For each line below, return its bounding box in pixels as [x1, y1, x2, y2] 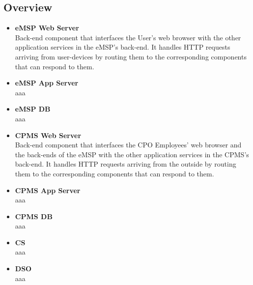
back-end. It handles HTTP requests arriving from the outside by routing [15, 159, 236, 169]
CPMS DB [15, 211, 53, 221]
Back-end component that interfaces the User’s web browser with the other [15, 32, 241, 42]
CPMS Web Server [15, 130, 82, 140]
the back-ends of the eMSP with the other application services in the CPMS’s [15, 149, 249, 159]
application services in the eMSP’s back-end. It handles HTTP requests [15, 42, 230, 52]
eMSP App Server [15, 78, 79, 88]
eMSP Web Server [15, 23, 79, 33]
